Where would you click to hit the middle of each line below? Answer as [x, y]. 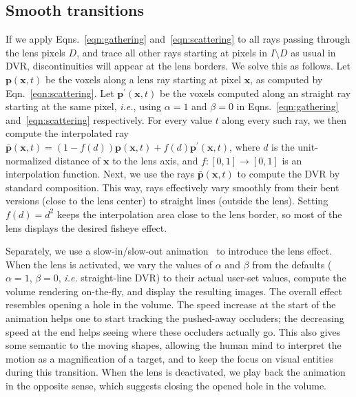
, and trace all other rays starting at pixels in [172, 52]
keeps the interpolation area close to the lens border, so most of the [199, 214]
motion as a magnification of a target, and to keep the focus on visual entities [169, 358]
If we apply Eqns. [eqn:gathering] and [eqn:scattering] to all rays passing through [178, 39]
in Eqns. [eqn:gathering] [287, 106]
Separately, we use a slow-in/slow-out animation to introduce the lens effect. [169, 251]
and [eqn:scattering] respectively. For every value [109, 119]
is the [283, 146]
